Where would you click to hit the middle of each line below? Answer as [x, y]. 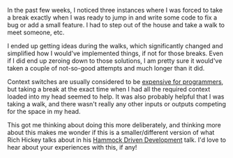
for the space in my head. [44, 112]
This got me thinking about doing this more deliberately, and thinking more [114, 125]
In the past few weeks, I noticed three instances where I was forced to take [115, 10]
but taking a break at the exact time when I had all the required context [109, 89]
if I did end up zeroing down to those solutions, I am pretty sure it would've [115, 61]
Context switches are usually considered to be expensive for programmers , [115, 82]
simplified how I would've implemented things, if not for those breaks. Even [115, 53]
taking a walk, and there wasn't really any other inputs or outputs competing [117, 104]
